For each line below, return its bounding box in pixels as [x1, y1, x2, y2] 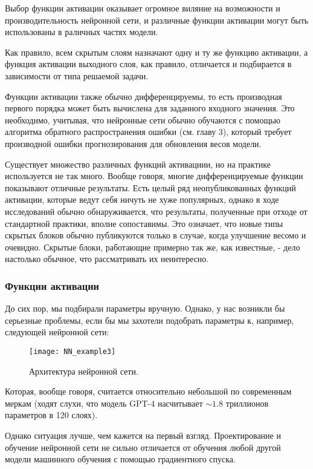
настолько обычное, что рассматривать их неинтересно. [5, 252, 209, 265]
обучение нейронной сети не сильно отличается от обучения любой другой [5, 441, 281, 453]
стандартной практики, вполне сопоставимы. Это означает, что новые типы [5, 217, 283, 229]
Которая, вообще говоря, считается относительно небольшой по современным [5, 385, 292, 398]
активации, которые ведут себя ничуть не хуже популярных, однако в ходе [5, 193, 279, 206]
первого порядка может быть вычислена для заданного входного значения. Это [5, 102, 295, 114]
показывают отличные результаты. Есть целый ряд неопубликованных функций [5, 181, 296, 194]
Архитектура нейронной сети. [29, 364, 138, 377]
